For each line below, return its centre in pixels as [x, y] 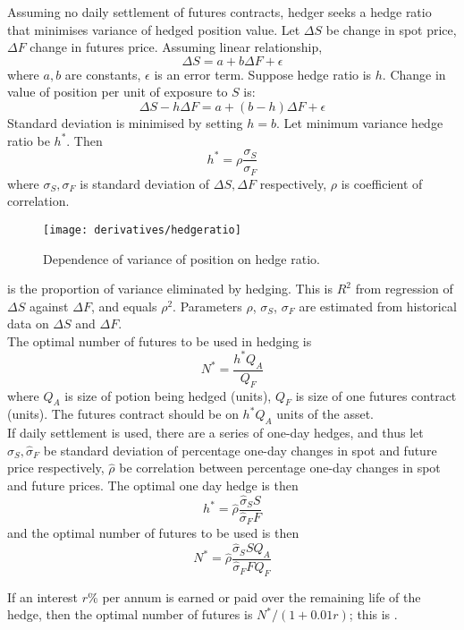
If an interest [43, 596]
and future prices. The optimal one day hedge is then [153, 485]
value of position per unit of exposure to [118, 92]
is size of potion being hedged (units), [168, 395]
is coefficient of [382, 183]
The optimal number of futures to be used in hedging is [160, 341]
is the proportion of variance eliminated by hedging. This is [170, 289]
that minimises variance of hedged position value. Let [154, 29]
